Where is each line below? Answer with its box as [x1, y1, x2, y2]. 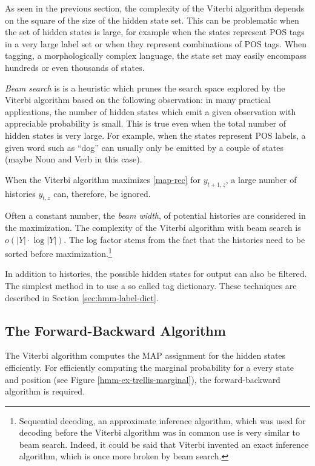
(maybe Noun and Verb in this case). [5, 153, 142, 165]
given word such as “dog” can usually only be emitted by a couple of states [5, 141, 284, 153]
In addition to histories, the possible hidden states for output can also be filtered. [5, 267, 307, 280]
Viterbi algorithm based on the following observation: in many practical [5, 93, 271, 106]
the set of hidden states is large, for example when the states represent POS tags [5, 25, 305, 38]
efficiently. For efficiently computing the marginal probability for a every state [5, 361, 294, 373]
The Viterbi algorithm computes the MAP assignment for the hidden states [5, 349, 286, 362]
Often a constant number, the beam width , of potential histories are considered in [5, 209, 306, 222]
